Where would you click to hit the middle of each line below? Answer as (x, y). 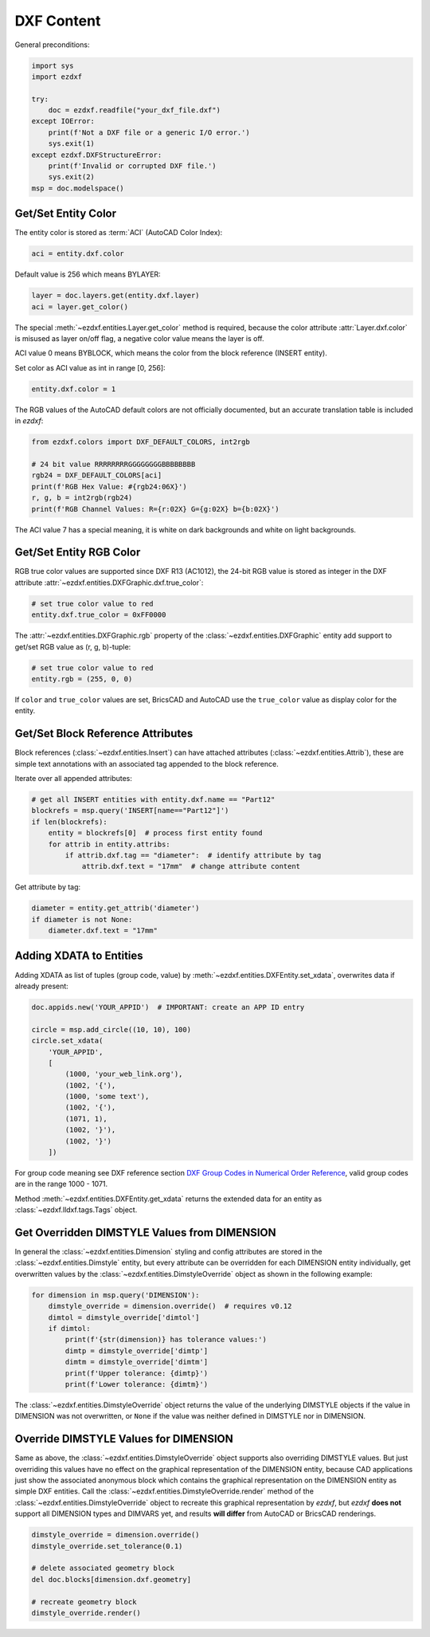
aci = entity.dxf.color (78, 254)
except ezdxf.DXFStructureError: (97, 155)
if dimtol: (69, 1329)
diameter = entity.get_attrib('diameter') (115, 908)
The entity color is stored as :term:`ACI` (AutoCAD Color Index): (119, 233)
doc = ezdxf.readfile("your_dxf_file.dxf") (134, 110)
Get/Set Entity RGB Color (78, 553)
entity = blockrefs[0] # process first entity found (155, 833)
